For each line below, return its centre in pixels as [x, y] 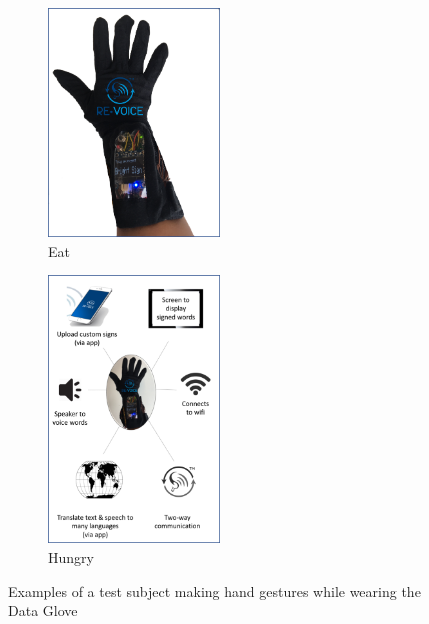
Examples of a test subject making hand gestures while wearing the [214, 590]
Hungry [71, 557]
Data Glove [43, 610]
